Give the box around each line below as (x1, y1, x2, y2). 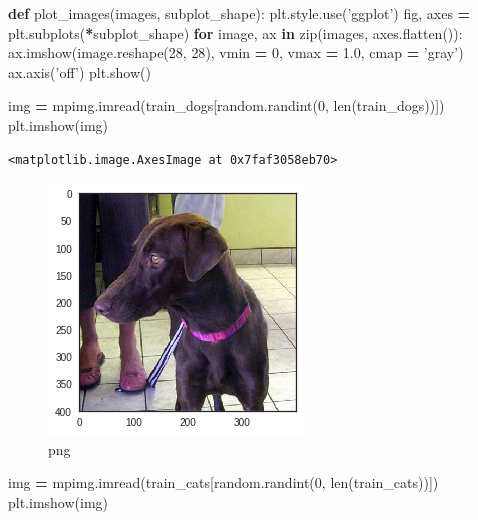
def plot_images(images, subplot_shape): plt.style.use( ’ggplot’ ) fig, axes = (8, 3, 471, 23)
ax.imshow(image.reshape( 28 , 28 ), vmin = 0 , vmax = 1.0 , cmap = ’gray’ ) (8, 42, 464, 63)
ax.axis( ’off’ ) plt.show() (8, 61, 151, 82)
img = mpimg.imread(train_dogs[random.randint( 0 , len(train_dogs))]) (8, 95, 445, 116)
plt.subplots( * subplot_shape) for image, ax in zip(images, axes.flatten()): (8, 22, 463, 43)
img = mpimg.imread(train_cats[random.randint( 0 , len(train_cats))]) (8, 472, 439, 493)
